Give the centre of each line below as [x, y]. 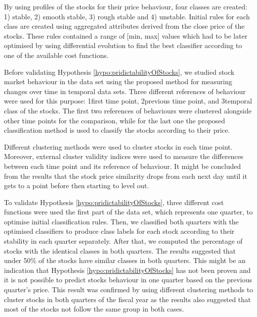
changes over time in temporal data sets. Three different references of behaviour [125, 91]
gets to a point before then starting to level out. [77, 185]
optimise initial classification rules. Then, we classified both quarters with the [121, 221]
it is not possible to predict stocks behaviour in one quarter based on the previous [128, 280]
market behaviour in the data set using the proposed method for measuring [118, 81]
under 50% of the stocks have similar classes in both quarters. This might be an [125, 260]
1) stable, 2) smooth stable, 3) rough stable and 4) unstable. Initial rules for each [127, 16]
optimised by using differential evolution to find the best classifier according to [123, 45]
